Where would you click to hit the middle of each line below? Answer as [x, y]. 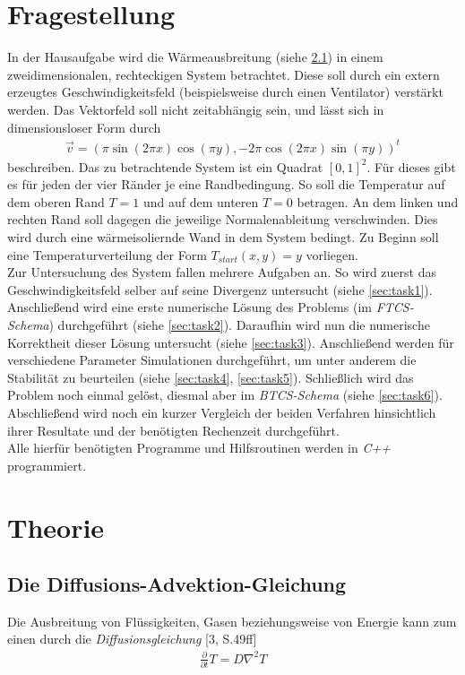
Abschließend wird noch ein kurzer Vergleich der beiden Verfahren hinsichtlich [222, 412]
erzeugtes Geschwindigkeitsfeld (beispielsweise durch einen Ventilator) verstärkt [225, 92]
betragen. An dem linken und [378, 201]
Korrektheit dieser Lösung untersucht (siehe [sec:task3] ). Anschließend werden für [231, 342]
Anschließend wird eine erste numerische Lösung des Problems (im [189, 307]
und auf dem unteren [201, 201]
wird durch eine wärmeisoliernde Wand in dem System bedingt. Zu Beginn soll [223, 237]
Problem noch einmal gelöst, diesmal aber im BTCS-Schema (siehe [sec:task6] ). [225, 395]
